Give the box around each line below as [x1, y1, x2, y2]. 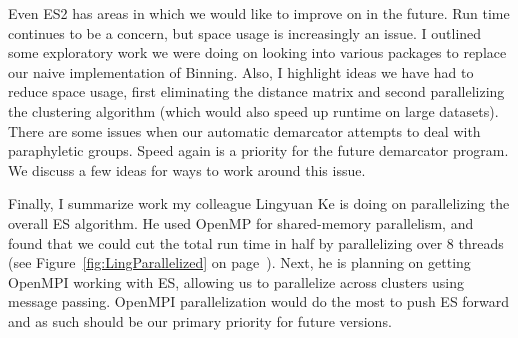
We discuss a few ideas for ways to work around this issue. [8, 159, 366, 180]
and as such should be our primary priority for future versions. [8, 310, 392, 331]
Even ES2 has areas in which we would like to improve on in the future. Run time [8, 3, 510, 23]
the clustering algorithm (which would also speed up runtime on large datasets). [8, 100, 499, 121]
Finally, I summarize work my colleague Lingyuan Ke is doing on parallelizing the [8, 193, 510, 214]
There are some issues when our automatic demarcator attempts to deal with [8, 120, 481, 141]
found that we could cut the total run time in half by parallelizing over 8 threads [8, 232, 504, 253]
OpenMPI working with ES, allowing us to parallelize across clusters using [8, 271, 465, 292]
